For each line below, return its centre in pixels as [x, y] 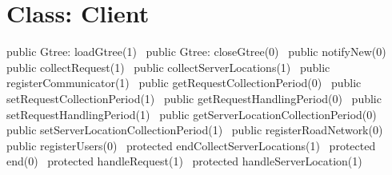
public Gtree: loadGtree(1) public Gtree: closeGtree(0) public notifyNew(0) [196, 52]
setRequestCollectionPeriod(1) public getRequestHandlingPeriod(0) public [194, 98]
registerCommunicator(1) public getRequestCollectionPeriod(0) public [184, 83]
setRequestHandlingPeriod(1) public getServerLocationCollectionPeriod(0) [192, 114]
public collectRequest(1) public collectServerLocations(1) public [168, 67]
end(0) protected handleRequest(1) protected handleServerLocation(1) [184, 161]
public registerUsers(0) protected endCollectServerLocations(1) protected [191, 145]
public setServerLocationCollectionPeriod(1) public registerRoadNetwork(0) [195, 130]
